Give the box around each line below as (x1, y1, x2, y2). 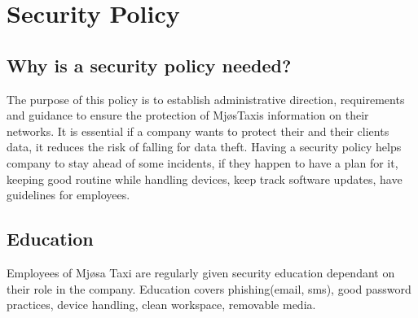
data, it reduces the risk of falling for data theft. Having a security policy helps (7, 138, 402, 155)
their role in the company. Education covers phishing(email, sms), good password (7, 280, 411, 297)
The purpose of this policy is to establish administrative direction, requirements (7, 90, 405, 107)
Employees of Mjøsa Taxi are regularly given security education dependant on (7, 264, 395, 281)
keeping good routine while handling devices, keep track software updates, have (7, 170, 403, 187)
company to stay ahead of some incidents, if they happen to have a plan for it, (7, 154, 398, 171)
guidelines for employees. (7, 186, 130, 203)
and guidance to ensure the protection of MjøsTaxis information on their (7, 107, 369, 124)
